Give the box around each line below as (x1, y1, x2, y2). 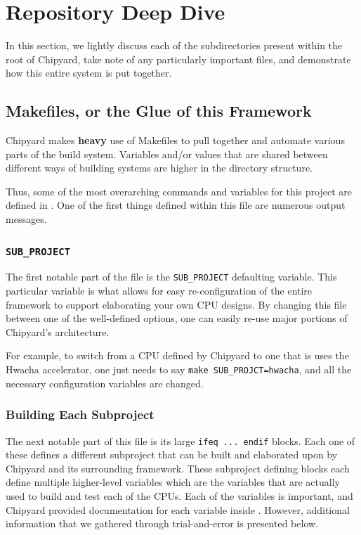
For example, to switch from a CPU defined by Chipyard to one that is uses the (6, 348, 349, 363)
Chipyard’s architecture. (6, 324, 110, 339)
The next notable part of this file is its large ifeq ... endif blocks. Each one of (6, 433, 355, 448)
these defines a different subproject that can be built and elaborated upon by (6, 447, 338, 462)
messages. (6, 212, 47, 226)
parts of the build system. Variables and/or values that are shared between (6, 146, 328, 161)
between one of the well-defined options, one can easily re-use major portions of (6, 311, 348, 325)
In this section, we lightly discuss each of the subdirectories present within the (6, 38, 343, 53)
